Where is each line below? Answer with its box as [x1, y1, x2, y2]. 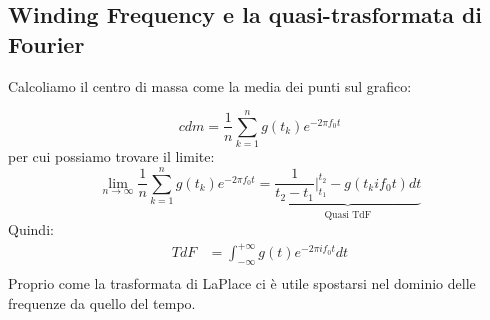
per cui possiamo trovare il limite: [8, 146, 215, 167]
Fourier [8, 28, 85, 59]
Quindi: [8, 219, 54, 240]
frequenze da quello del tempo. [8, 292, 196, 313]
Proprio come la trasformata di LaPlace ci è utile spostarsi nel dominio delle [8, 273, 476, 294]
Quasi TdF [324, 209, 372, 220]
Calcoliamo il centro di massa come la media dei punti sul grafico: [8, 75, 412, 96]
